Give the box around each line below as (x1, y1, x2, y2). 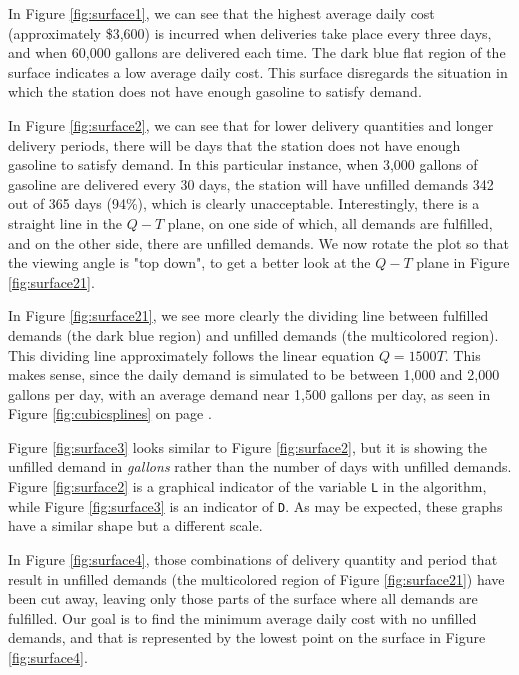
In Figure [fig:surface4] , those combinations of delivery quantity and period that (8, 548, 498, 569)
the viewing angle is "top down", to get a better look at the (8, 252, 371, 273)
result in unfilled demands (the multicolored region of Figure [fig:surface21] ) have (8, 568, 505, 589)
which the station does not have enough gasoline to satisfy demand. (8, 81, 422, 102)
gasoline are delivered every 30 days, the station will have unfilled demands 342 (8, 173, 494, 194)
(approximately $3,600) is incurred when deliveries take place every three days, (8, 22, 492, 43)
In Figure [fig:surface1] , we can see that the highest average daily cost (8, 3, 435, 23)
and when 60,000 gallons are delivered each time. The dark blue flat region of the (8, 42, 506, 63)
